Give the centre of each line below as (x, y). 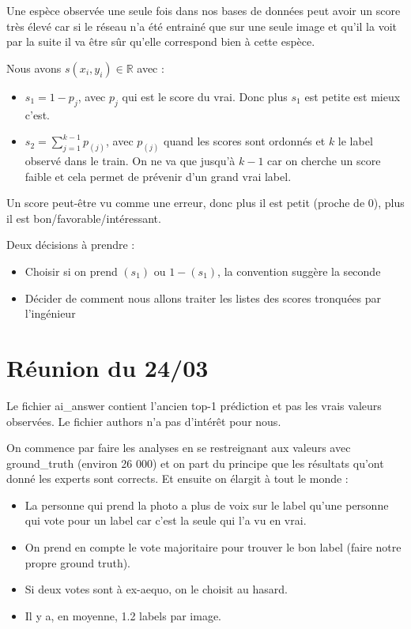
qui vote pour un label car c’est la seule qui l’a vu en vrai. (166, 520)
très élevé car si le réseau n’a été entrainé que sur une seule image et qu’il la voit (202, 26)
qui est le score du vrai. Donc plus (205, 96)
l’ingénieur (50, 313)
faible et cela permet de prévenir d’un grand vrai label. (158, 176)
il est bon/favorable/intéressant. (84, 218)
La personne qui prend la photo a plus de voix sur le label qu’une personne (207, 505)
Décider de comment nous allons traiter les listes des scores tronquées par (203, 298)
